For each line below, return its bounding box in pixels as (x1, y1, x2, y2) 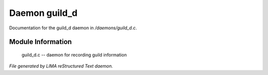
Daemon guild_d (9, 7, 78, 18)
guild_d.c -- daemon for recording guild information (21, 52, 127, 58)
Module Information (9, 38, 72, 46)
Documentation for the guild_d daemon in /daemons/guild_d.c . (9, 25, 137, 31)
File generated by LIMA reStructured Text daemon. (9, 63, 113, 69)
